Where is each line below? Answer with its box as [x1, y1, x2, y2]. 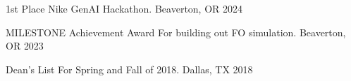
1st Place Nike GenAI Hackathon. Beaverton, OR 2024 [6, 1, 243, 15]
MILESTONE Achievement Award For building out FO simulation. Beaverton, [6, 24, 346, 39]
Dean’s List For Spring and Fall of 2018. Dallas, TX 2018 [6, 61, 253, 76]
